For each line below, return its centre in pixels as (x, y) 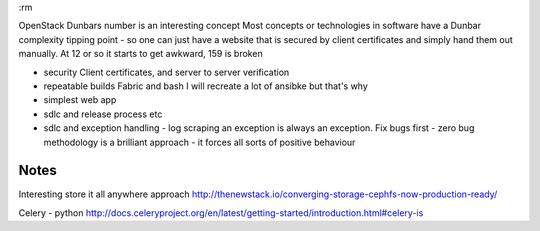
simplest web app (80, 100)
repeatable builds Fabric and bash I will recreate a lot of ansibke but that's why (206, 86)
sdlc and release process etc (103, 114)
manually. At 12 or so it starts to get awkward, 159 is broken (141, 54)
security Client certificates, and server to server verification (166, 72)
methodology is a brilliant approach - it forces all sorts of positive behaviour (199, 142)
